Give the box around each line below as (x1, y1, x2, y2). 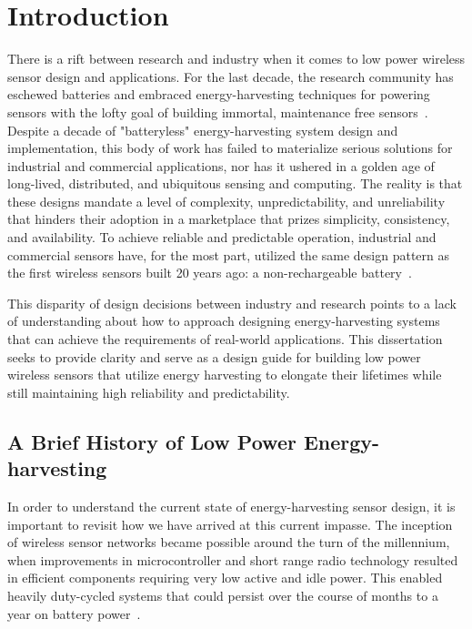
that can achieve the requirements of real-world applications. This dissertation (7, 330, 443, 349)
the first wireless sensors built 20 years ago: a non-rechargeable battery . (7, 263, 412, 282)
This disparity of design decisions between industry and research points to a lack (7, 293, 457, 312)
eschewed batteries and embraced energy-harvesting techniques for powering (7, 85, 430, 104)
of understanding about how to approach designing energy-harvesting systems (7, 311, 440, 330)
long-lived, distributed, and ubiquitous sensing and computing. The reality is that (7, 174, 463, 193)
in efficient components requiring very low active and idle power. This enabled (7, 568, 443, 587)
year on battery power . (7, 604, 141, 623)
